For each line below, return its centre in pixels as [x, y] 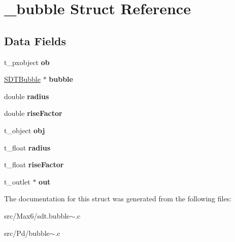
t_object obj [25, 130]
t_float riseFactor [34, 164]
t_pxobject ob [27, 62]
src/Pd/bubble [27, 233]
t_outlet [17, 181]
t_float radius [27, 147]
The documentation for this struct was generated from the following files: [118, 199]
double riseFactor [33, 113]
